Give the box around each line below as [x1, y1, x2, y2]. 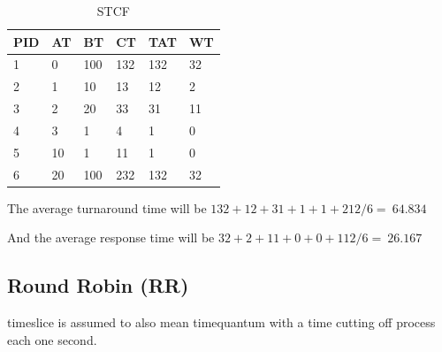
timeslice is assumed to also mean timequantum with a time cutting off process [7, 313, 436, 332]
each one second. [7, 330, 97, 348]
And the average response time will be [7, 228, 215, 247]
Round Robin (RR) [7, 272, 189, 299]
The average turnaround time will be [7, 198, 207, 217]
